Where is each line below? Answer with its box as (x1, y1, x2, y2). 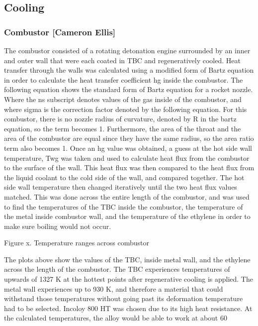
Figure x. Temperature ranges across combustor (4, 237, 149, 248)
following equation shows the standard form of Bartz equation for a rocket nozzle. (4, 84, 253, 95)
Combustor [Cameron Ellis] (4, 25, 116, 38)
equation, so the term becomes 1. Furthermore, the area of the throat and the (4, 123, 241, 133)
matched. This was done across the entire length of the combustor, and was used (4, 191, 250, 202)
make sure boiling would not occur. (4, 220, 111, 231)
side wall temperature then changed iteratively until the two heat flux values (4, 182, 237, 192)
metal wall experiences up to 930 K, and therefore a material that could (4, 283, 223, 294)
